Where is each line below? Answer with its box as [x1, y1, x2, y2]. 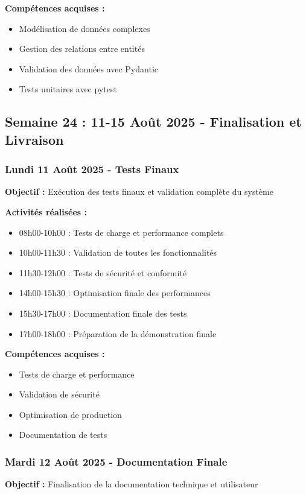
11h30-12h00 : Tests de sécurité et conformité [19, 266, 186, 279]
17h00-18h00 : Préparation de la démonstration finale [19, 327, 217, 340]
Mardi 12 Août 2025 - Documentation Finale [5, 454, 228, 469]
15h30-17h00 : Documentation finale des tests [19, 306, 187, 319]
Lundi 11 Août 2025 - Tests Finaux [5, 162, 179, 177]
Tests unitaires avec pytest [19, 83, 117, 95]
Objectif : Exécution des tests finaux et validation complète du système [5, 185, 273, 198]
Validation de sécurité [19, 388, 100, 401]
